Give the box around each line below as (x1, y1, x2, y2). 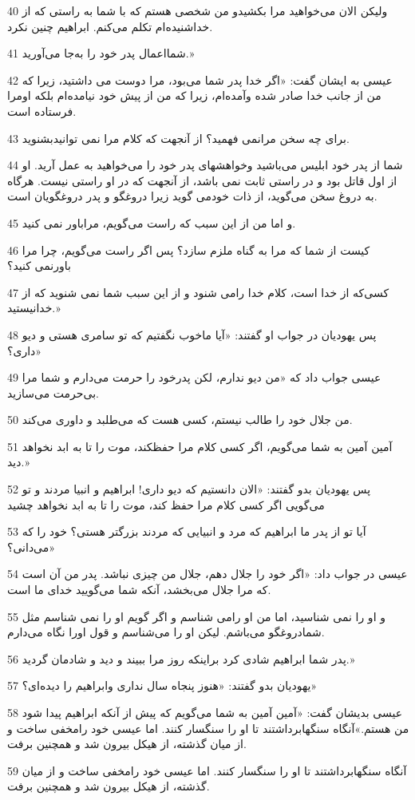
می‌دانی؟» (7, 538, 56, 555)
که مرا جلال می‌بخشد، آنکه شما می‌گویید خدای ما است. (7, 581, 271, 598)
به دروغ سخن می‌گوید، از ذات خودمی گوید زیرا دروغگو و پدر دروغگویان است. (7, 188, 377, 204)
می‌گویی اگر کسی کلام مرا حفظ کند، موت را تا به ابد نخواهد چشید (7, 496, 325, 513)
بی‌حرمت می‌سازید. (7, 384, 99, 401)
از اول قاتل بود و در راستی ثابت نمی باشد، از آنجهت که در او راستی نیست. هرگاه (7, 172, 397, 188)
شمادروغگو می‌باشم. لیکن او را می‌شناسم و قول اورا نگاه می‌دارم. (7, 624, 325, 640)
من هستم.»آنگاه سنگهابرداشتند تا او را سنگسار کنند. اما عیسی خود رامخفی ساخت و (7, 719, 409, 736)
